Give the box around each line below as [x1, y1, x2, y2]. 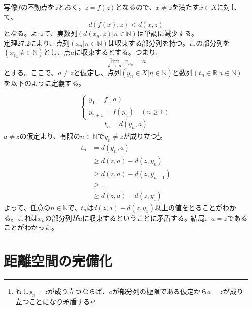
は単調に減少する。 [137, 28, 198, 38]
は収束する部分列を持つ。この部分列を [108, 37, 230, 48]
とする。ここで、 [4, 67, 58, 77]
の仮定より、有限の [19, 130, 80, 141]
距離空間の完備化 [4, 251, 113, 271]
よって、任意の [4, 202, 51, 212]
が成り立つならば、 [47, 286, 109, 296]
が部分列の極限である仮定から [112, 286, 207, 296]
